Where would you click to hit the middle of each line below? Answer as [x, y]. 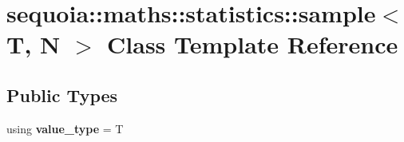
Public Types [62, 95]
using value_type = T [65, 128]
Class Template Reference [253, 44]
